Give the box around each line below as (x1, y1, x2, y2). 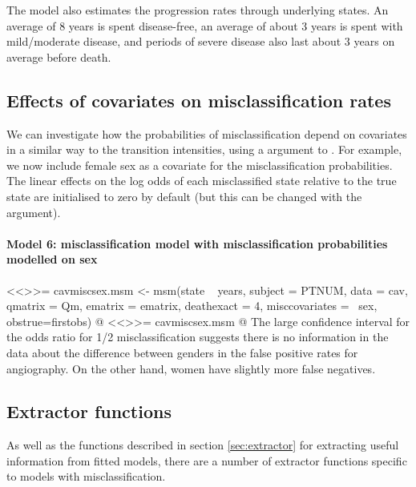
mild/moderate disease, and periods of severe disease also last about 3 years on (6, 33, 395, 50)
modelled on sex (6, 251, 98, 268)
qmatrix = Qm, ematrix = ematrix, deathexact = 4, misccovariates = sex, (6, 297, 378, 314)
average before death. (6, 48, 111, 65)
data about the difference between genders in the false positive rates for (6, 344, 358, 360)
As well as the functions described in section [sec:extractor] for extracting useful (6, 437, 399, 453)
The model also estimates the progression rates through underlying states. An (6, 2, 389, 18)
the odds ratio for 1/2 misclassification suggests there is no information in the (6, 328, 389, 345)
